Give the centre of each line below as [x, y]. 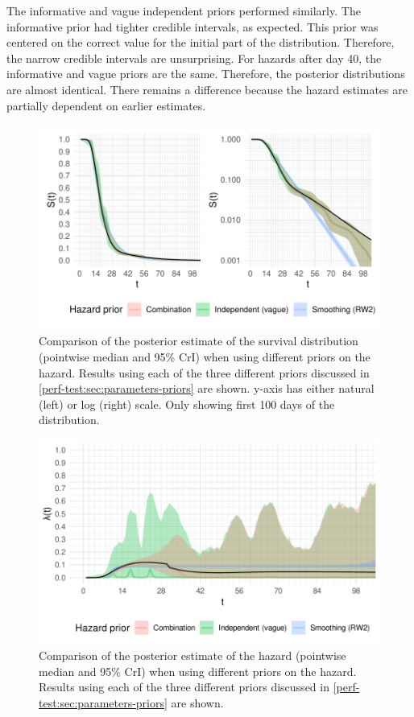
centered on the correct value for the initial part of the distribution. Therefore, [201, 42]
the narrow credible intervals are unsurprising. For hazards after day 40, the [194, 58]
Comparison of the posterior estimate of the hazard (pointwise [193, 655]
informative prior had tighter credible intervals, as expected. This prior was [193, 26]
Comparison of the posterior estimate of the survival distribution [199, 341]
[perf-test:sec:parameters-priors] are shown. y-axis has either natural [207, 388]
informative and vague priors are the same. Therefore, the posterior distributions [206, 74]
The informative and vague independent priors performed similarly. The [184, 10]
